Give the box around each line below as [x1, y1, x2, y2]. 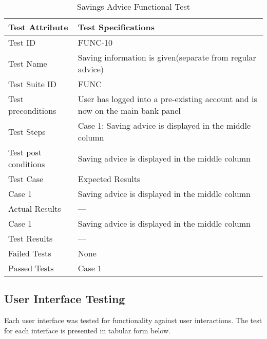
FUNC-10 [78, 36, 113, 48]
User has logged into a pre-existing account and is [78, 93, 257, 105]
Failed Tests [8, 247, 51, 259]
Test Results [8, 232, 53, 244]
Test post [8, 146, 42, 158]
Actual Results [8, 203, 61, 214]
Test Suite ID [8, 78, 57, 90]
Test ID [8, 36, 36, 48]
